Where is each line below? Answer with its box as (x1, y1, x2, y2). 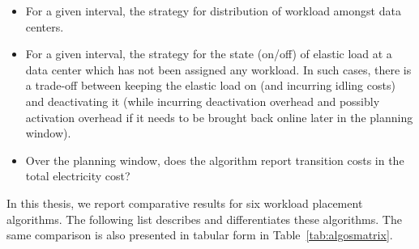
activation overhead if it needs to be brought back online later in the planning (25, 108, 413, 125)
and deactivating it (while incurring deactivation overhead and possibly (25, 92, 380, 109)
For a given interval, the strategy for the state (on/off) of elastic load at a (25, 45, 392, 62)
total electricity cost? (25, 167, 130, 184)
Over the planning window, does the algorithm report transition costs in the (25, 151, 404, 168)
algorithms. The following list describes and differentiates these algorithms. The (6, 210, 402, 227)
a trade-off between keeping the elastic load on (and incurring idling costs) (25, 77, 395, 94)
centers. (25, 18, 64, 35)
